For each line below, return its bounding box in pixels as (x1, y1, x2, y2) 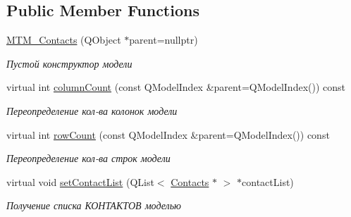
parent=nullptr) (129, 32, 198, 47)
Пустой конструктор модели (6, 56, 133, 70)
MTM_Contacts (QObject (6, 32, 121, 47)
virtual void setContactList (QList (6, 174, 154, 189)
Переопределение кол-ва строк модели (6, 151, 171, 166)
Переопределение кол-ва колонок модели (6, 103, 178, 118)
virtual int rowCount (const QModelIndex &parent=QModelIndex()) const (6, 127, 330, 142)
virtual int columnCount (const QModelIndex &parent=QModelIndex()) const (6, 80, 345, 94)
